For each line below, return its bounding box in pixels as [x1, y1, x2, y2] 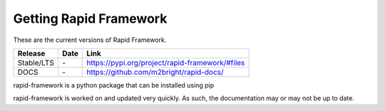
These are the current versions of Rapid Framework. [13, 36, 167, 44]
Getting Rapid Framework [13, 11, 168, 26]
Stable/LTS [17, 58, 55, 68]
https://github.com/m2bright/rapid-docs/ [86, 67, 224, 77]
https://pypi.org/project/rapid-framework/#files [86, 58, 245, 68]
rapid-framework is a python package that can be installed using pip [13, 80, 214, 89]
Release [17, 48, 46, 58]
